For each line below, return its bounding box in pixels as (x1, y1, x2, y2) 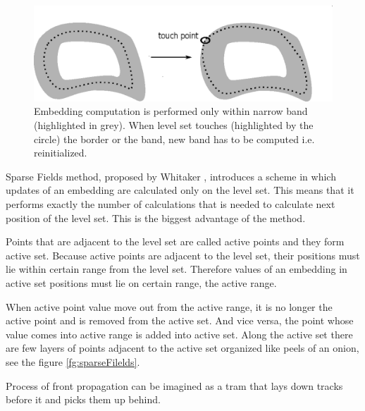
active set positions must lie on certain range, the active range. (6, 275, 277, 290)
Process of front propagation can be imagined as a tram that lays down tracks (6, 378, 343, 393)
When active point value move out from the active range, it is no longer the (6, 299, 333, 314)
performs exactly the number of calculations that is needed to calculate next (6, 196, 335, 211)
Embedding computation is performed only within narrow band (34, 104, 308, 118)
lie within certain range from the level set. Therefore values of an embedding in (6, 262, 347, 276)
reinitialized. (34, 145, 87, 160)
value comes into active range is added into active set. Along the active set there (6, 326, 353, 341)
